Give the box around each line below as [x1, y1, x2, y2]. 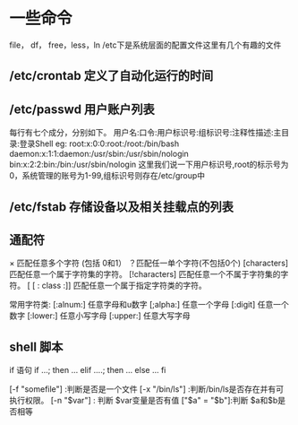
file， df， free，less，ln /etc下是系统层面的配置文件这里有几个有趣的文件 [9, 39, 282, 50]
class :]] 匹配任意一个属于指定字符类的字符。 [41, 280, 208, 291]
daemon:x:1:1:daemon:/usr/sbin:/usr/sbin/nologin [9, 149, 190, 160]
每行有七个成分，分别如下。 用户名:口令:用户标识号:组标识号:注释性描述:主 [9, 127, 282, 138]
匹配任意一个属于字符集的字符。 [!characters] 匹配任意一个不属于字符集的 [9, 269, 281, 280]
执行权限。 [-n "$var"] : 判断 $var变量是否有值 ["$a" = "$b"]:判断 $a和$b [9, 395, 278, 406]
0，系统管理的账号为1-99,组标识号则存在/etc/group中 [9, 170, 206, 181]
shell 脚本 [9, 339, 64, 354]
